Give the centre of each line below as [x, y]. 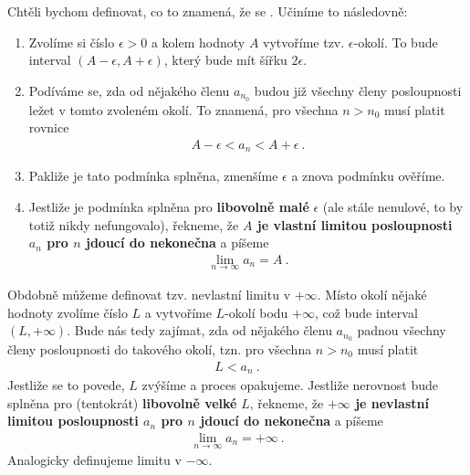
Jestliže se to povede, [66, 385]
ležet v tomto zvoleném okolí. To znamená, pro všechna [183, 109]
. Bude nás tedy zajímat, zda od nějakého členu [199, 330]
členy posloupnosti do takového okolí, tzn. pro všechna [160, 348]
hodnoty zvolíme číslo [68, 312]
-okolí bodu [256, 312]
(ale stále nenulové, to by [393, 206]
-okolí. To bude [396, 42]
